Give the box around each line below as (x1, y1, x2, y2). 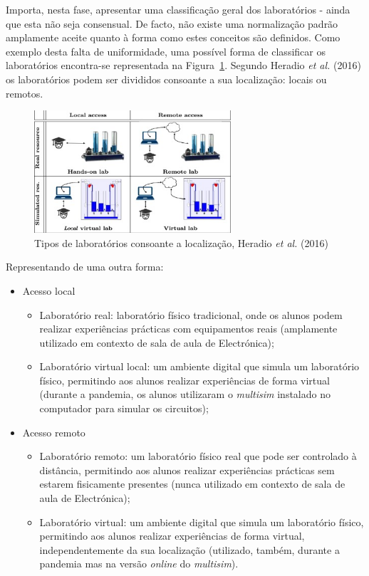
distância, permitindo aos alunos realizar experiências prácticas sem (39, 462, 335, 477)
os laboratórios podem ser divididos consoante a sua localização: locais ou (6, 71, 327, 86)
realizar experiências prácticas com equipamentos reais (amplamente (39, 321, 338, 336)
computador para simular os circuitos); (39, 401, 209, 416)
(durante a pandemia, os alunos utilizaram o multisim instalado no (39, 387, 331, 402)
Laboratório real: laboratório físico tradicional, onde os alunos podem (39, 307, 343, 322)
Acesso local (22, 283, 76, 298)
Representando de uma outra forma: (6, 259, 164, 274)
